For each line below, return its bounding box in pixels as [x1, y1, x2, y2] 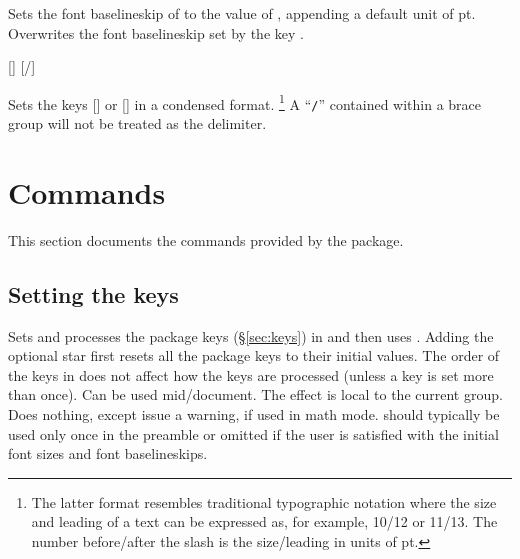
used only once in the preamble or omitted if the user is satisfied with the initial [8, 423, 499, 444]
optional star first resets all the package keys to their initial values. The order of [8, 345, 500, 366]
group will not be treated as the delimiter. [8, 113, 267, 134]
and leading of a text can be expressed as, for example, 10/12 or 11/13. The [31, 511, 498, 532]
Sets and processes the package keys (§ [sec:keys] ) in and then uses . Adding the [8, 325, 494, 346]
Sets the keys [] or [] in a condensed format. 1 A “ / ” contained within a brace [8, 90, 482, 114]
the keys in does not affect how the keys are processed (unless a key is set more [8, 364, 494, 385]
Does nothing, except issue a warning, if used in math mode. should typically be [8, 403, 500, 424]
